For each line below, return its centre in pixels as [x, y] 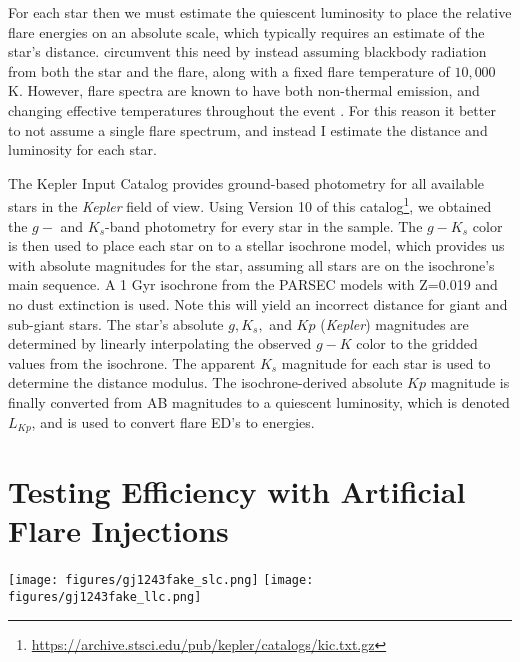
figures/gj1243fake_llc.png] [105, 596]
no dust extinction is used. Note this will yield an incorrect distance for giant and [258, 303]
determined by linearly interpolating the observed [160, 343]
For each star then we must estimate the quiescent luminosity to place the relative [260, 12]
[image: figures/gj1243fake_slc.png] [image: [161, 580]
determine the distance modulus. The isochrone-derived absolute [205, 382]
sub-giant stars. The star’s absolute [116, 323]
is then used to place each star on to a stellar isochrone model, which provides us [256, 245]
